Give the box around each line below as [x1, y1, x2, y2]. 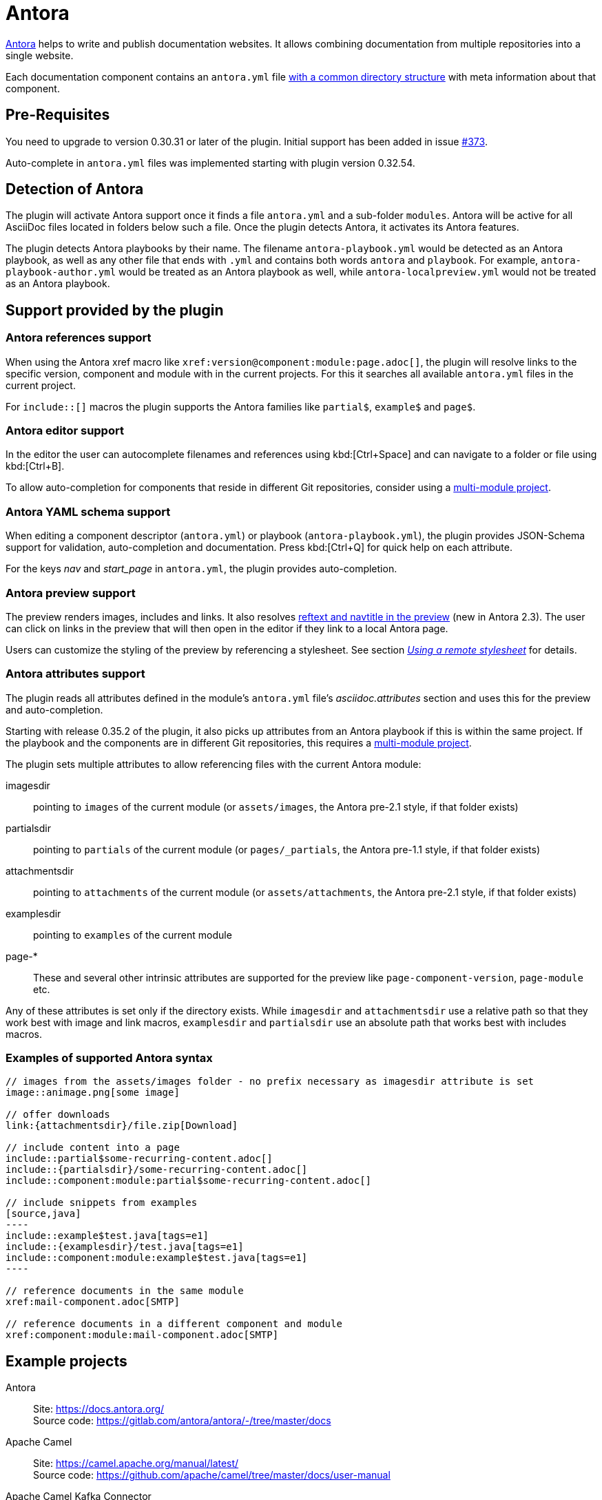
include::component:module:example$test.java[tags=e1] [6, 1252, 308, 1264]
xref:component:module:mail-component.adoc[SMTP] [6, 1329, 279, 1341]
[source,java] [6, 1208, 81, 1220]
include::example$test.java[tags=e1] [6, 1230, 209, 1242]
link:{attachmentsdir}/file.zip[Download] [6, 1120, 238, 1132]
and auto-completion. [6, 703, 103, 716]
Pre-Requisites [6, 106, 110, 124]
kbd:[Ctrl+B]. [6, 460, 65, 472]
